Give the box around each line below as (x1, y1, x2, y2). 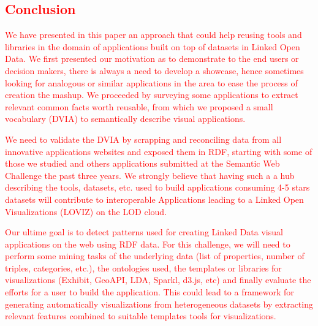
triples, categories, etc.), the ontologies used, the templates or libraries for (5, 261, 282, 274)
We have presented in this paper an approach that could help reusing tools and (5, 28, 302, 41)
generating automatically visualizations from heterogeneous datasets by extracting (5, 297, 313, 310)
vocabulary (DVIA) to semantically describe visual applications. (5, 112, 246, 125)
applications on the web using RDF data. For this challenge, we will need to (5, 237, 290, 250)
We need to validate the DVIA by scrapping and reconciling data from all (5, 132, 282, 145)
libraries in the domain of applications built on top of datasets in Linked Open (5, 40, 300, 53)
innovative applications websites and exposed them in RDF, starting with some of (5, 145, 312, 157)
